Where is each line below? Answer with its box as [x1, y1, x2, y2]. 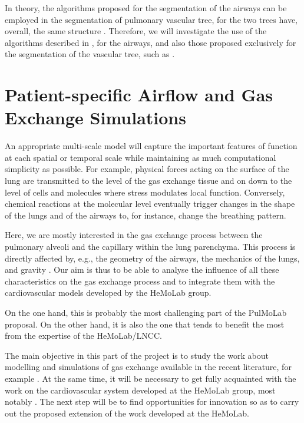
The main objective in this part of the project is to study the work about [5, 349, 269, 361]
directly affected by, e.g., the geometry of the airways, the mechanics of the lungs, [5, 252, 300, 264]
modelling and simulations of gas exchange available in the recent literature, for [5, 361, 292, 373]
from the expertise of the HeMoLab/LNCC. [5, 329, 162, 342]
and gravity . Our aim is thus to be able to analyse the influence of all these [5, 263, 279, 276]
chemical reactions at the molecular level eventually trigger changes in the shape [5, 197, 295, 210]
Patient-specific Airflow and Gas [5, 82, 273, 107]
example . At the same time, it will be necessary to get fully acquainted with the [5, 372, 296, 384]
